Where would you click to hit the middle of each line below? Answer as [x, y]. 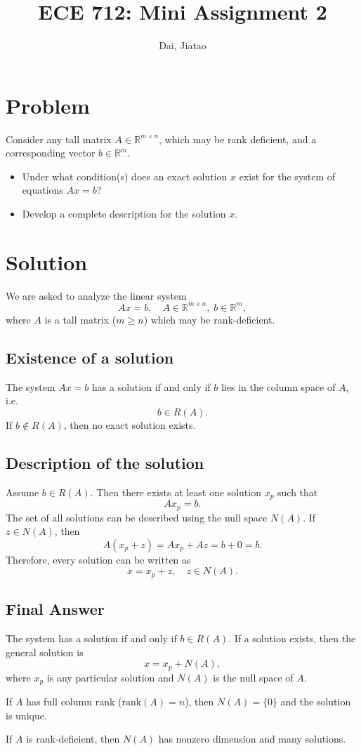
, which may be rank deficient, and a [238, 139]
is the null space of [253, 677]
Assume [22, 492]
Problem [48, 105]
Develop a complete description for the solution [124, 214]
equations [42, 190]
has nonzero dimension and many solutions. [252, 739]
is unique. [26, 715]
